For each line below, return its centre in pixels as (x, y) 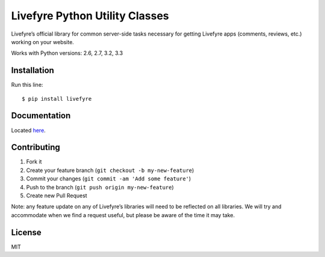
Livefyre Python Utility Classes (90, 16)
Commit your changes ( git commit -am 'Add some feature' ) (109, 179)
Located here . (29, 130)
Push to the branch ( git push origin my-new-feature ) (100, 187)
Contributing (36, 148)
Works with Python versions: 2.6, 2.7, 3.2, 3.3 (67, 53)
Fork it (34, 162)
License (26, 232)
